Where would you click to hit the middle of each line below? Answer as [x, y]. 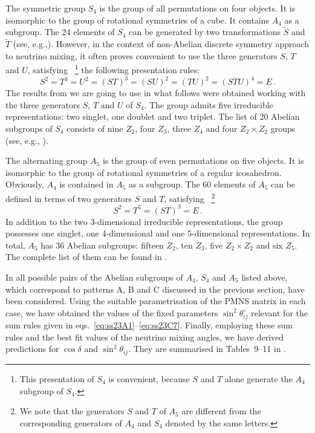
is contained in [86, 184]
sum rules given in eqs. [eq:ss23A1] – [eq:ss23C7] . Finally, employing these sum [149, 325]
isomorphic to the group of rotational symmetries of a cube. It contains [138, 20]
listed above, [265, 277]
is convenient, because [149, 378]
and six [269, 245]
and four [222, 128]
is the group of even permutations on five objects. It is [203, 161]
